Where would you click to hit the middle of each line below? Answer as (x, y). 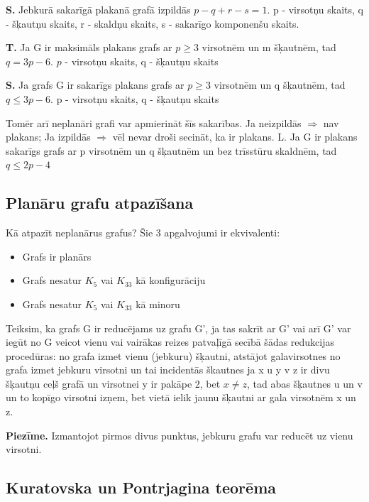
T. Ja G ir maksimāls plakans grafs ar (89, 47)
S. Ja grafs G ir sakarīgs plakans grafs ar (95, 85)
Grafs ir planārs (57, 256)
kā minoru (158, 304)
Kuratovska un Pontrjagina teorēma (141, 487)
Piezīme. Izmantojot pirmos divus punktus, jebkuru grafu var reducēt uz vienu (180, 435)
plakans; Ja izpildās (48, 137)
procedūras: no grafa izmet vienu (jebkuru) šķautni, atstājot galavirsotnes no (173, 355)
